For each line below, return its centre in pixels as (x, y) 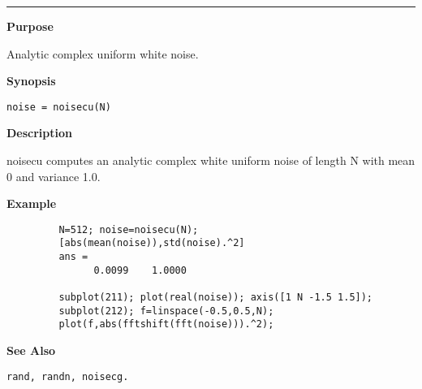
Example (32, 203)
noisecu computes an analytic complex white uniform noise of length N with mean (211, 160)
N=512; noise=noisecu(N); (129, 229)
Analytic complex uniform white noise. (103, 53)
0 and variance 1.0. (54, 176)
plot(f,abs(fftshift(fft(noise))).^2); (166, 324)
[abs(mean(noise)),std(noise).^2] (152, 243)
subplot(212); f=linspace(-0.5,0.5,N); (166, 311)
